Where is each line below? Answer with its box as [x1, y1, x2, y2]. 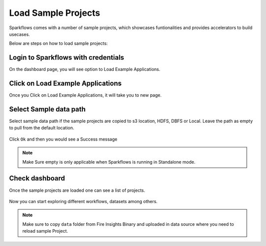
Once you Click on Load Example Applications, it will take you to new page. [9, 92, 162, 98]
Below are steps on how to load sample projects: [9, 40, 108, 46]
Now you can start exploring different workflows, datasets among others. [9, 198, 158, 204]
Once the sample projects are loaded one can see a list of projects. [9, 187, 145, 193]
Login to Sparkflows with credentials [9, 53, 124, 62]
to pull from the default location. [9, 125, 74, 131]
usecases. [9, 31, 30, 37]
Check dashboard [9, 174, 65, 182]
